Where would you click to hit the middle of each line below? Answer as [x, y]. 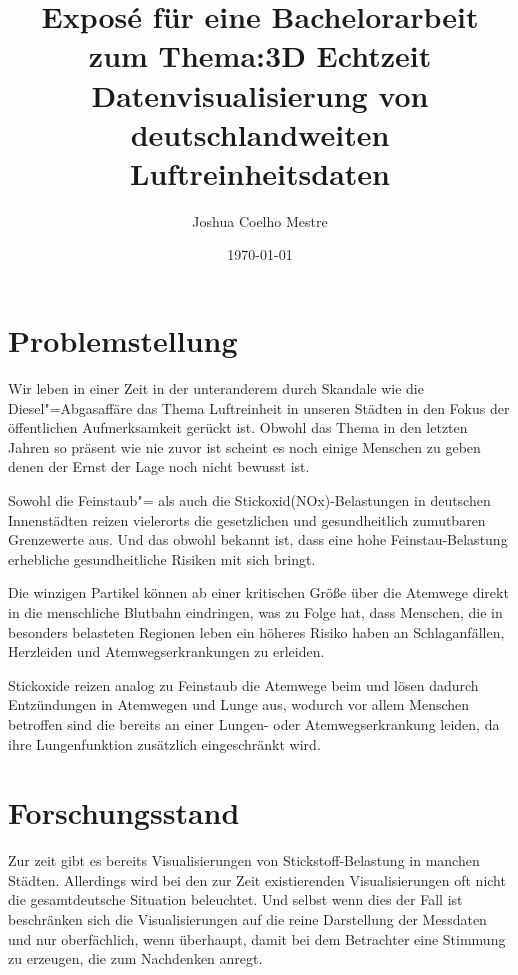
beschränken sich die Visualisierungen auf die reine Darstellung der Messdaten [247, 919]
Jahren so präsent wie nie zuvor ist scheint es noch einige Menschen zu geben [244, 446]
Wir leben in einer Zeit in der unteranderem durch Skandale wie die [216, 388]
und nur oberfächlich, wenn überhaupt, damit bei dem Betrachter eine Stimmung [257, 938]
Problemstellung [123, 340]
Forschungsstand [124, 812]
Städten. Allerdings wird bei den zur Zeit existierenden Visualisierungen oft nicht [257, 879]
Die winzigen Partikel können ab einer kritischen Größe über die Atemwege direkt [258, 592]
